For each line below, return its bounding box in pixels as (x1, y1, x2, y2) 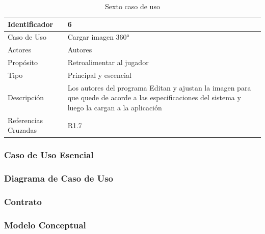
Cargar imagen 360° (67, 32, 129, 42)
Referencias (8, 114, 43, 125)
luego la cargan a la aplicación (67, 102, 162, 112)
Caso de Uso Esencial (4, 149, 94, 161)
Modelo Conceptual (4, 218, 86, 231)
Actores (8, 44, 31, 55)
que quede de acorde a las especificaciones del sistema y (67, 92, 241, 103)
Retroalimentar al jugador (67, 57, 149, 68)
